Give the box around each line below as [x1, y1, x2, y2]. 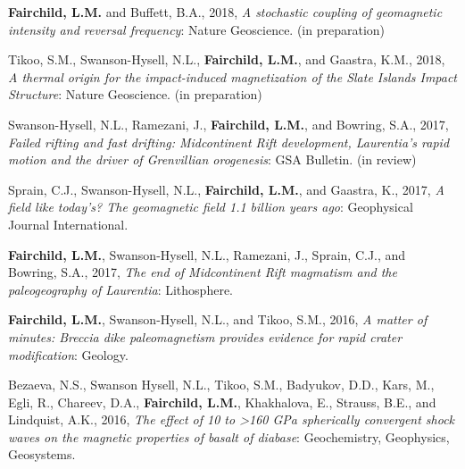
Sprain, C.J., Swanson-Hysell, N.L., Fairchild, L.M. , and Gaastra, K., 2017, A [8, 180, 444, 198]
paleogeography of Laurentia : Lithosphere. [8, 280, 233, 298]
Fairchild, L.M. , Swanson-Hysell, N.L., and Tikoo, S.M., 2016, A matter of [8, 310, 428, 329]
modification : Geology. [8, 345, 129, 364]
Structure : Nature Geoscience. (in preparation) [8, 85, 262, 104]
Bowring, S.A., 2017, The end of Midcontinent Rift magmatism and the [8, 263, 397, 281]
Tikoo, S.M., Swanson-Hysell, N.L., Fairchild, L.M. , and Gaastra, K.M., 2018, [8, 50, 445, 69]
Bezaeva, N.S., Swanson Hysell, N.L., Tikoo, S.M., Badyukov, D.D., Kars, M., [8, 375, 435, 394]
